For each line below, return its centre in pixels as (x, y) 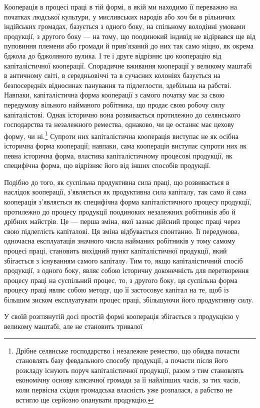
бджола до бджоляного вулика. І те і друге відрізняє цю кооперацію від (113, 55)
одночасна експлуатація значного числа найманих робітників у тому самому (120, 241)
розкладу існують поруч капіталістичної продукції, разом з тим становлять (130, 370)
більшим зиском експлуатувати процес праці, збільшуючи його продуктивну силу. (129, 299)
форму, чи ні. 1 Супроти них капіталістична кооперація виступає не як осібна (121, 135)
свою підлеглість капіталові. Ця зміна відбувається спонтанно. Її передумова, (122, 231)
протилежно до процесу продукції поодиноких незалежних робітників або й (120, 211)
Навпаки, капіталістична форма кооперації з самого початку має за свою (114, 95)
